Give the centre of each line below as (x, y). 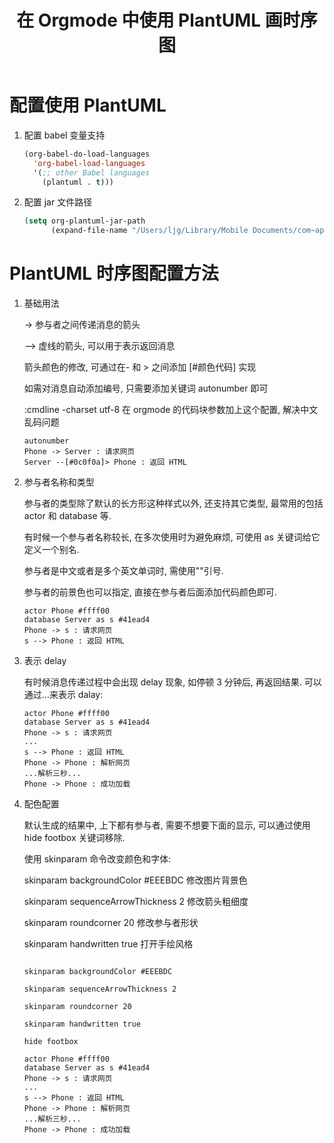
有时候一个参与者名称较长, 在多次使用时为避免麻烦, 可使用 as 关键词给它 (172, 537)
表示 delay (45, 661)
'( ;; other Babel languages (92, 172)
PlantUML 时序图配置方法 (114, 273)
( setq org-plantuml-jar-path (84, 221)
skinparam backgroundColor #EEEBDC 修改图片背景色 (135, 880)
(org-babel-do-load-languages (87, 154)
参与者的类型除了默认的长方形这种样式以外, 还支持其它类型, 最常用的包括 (173, 503)
